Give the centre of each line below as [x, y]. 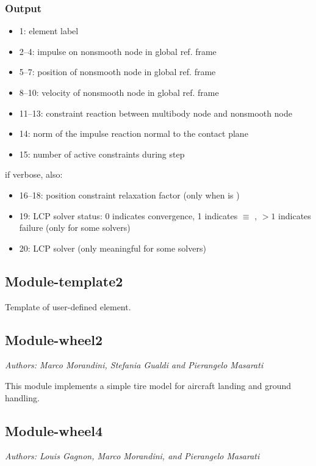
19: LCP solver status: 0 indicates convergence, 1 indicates [128, 215]
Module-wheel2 [54, 339]
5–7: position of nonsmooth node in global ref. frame [117, 72]
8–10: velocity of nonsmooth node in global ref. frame [119, 92]
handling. [22, 397]
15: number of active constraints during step [102, 154]
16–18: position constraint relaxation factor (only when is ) [129, 195]
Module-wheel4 [54, 430]
